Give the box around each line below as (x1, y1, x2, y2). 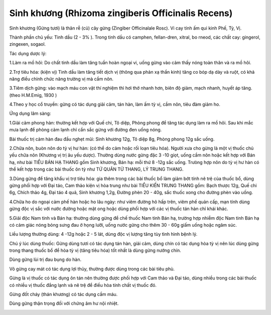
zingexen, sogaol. (9, 41, 46, 47)
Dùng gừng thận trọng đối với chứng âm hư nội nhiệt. (9, 300, 119, 306)
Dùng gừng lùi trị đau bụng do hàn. (9, 256, 82, 263)
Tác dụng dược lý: (9, 50, 47, 56)
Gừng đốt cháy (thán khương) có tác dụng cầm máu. (9, 291, 118, 297)
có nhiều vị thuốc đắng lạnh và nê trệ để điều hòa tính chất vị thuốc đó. (9, 282, 157, 288)
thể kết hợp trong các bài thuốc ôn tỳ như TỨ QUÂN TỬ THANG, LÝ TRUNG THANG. (9, 166, 184, 173)
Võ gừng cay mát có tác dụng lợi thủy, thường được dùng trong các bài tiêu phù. (9, 266, 175, 272)
